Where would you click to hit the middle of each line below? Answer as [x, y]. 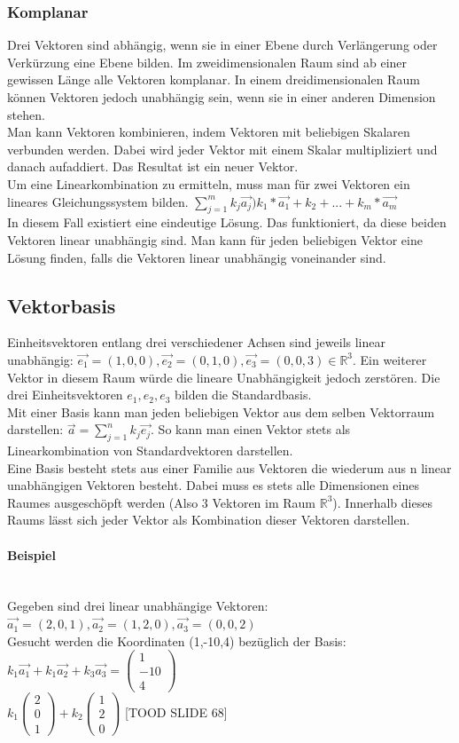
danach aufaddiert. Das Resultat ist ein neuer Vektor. [153, 166]
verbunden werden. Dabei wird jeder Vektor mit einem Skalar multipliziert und [222, 149]
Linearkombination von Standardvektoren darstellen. [150, 451]
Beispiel [31, 554]
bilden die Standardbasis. [243, 395]
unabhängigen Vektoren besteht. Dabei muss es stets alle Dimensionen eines [213, 485]
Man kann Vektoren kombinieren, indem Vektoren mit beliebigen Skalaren [209, 132]
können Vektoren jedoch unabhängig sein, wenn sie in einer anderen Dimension [222, 97]
